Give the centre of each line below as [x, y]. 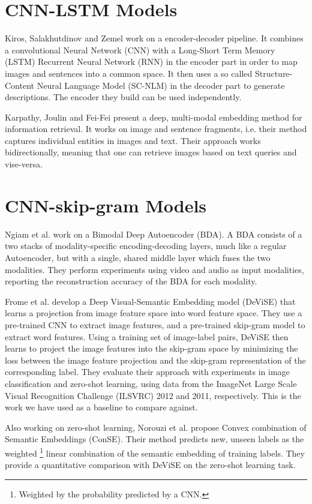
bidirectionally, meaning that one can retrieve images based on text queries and [151, 152]
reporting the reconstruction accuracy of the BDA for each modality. [131, 281]
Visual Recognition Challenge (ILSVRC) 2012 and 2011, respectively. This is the [153, 395]
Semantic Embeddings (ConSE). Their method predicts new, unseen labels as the [154, 439]
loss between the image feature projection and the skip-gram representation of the [155, 360]
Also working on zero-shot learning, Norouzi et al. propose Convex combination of [156, 427]
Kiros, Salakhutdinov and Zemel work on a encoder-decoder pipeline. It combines [154, 38]
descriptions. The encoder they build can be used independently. [123, 97]
